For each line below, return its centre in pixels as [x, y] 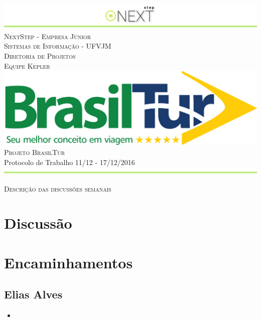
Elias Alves [33, 294]
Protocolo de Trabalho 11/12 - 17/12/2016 [70, 162]
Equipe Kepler [27, 65]
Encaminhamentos [69, 262]
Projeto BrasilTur [35, 152]
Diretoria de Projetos [40, 55]
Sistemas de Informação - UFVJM [58, 46]
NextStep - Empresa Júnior [47, 36]
